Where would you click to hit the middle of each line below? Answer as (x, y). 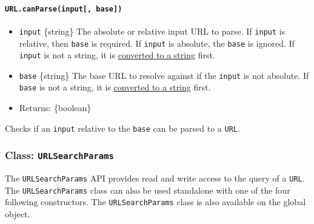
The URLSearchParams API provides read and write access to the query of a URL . (155, 178)
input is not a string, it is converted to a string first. (117, 55)
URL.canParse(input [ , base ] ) (64, 9)
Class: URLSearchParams (59, 155)
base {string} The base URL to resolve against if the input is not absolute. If (164, 75)
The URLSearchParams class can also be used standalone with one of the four (148, 190)
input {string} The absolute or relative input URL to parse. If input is (152, 31)
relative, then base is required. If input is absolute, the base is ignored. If (157, 43)
